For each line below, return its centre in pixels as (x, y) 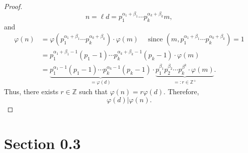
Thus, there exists (31, 91)
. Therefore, (181, 91)
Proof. (13, 6)
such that (93, 91)
